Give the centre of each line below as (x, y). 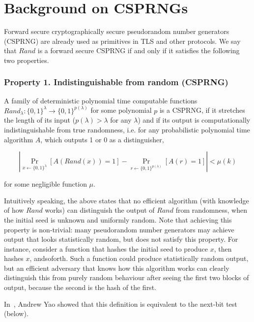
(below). (16, 313)
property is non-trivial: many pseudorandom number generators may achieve (119, 229)
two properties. (27, 60)
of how (14, 210)
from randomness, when (212, 210)
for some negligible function (45, 184)
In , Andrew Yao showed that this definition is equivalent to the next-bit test (121, 304)
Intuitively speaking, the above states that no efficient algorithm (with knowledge (127, 200)
